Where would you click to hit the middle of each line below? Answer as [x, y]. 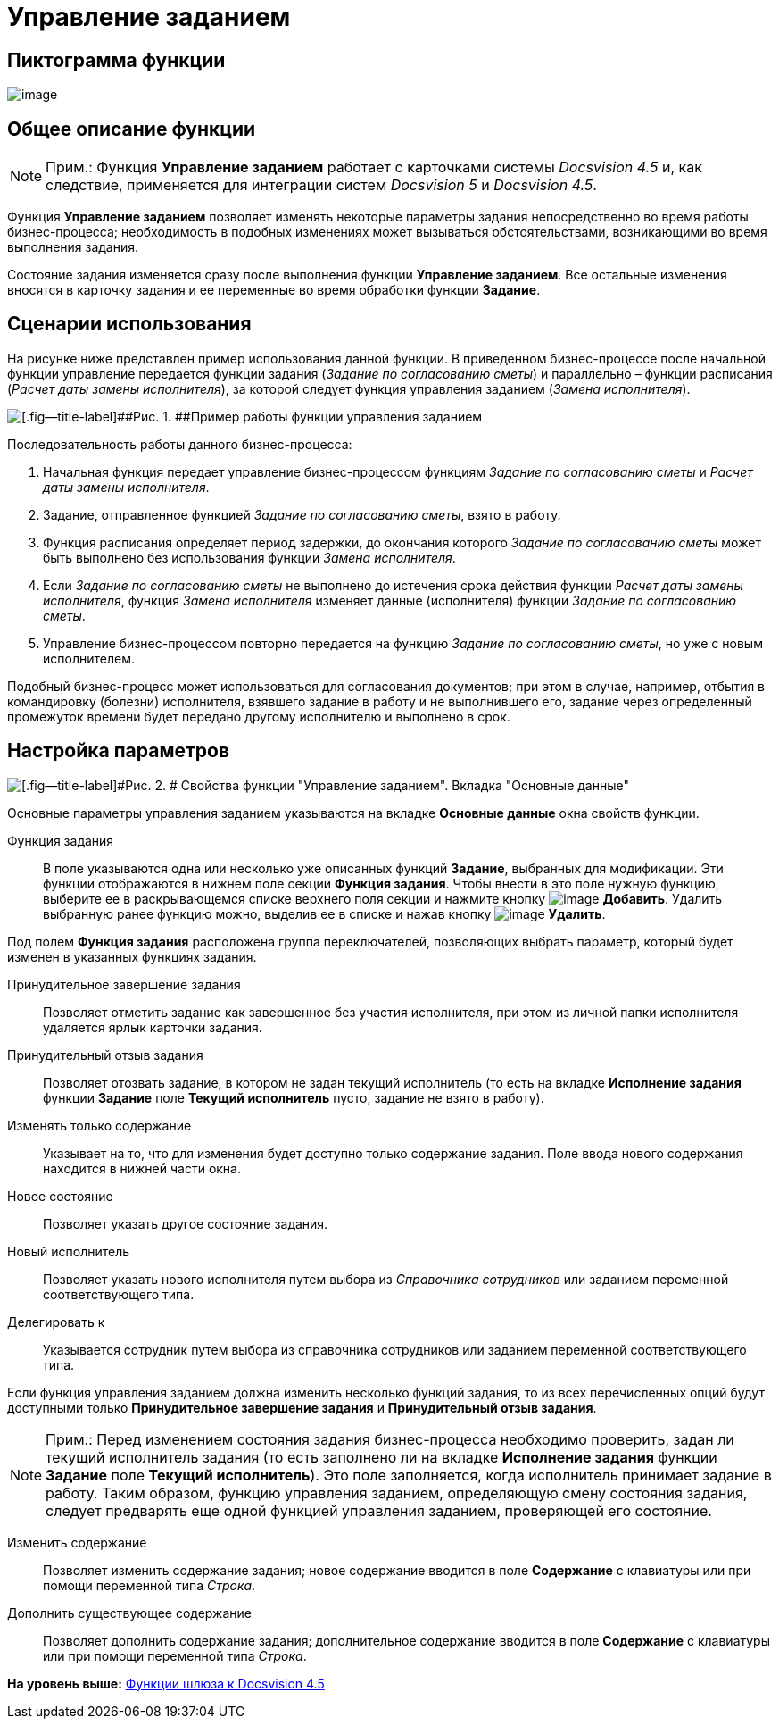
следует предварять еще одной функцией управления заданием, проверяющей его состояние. [379, 1510]
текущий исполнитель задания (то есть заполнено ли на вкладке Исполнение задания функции [381, 1457]
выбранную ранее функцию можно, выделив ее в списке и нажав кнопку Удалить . [324, 913]
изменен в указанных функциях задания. [132, 956]
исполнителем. [89, 658]
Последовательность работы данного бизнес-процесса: [180, 444]
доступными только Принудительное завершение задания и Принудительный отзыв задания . [302, 1407]
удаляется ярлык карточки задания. [153, 1027]
